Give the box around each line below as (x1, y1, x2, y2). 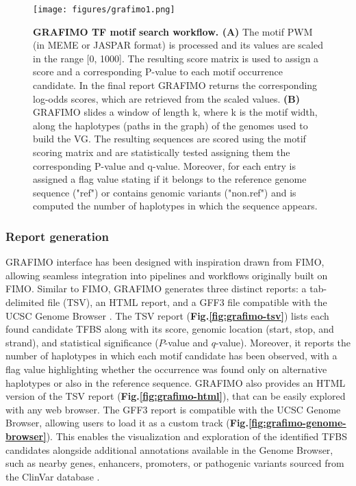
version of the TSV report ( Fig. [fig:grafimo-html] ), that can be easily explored (5, 389, 346, 403)
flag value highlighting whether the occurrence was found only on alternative (5, 361, 327, 376)
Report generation (5, 227, 109, 244)
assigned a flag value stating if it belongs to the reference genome (33, 172, 307, 186)
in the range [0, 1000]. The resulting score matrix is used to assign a (33, 51, 319, 65)
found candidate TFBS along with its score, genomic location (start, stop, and (5, 322, 334, 336)
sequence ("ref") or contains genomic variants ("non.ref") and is (33, 185, 296, 199)
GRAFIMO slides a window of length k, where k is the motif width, (33, 105, 318, 119)
